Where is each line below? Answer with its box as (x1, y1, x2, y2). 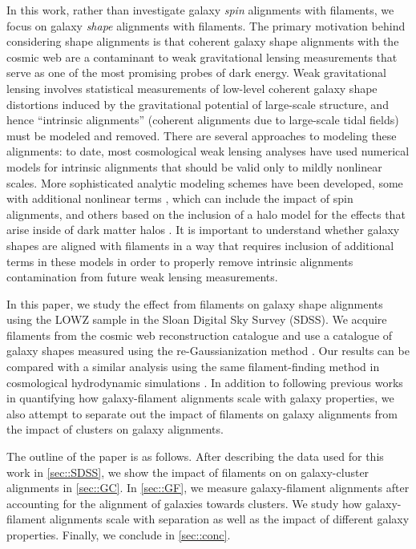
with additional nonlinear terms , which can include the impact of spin (6, 190, 353, 207)
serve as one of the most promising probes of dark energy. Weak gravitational (6, 64, 386, 81)
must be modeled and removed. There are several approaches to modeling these (6, 127, 397, 143)
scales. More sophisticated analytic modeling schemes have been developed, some (6, 174, 403, 191)
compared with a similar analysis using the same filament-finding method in (6, 358, 380, 375)
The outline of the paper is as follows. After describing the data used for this (6, 448, 384, 465)
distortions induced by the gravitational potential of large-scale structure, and (6, 95, 389, 112)
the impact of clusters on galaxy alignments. (6, 421, 224, 438)
